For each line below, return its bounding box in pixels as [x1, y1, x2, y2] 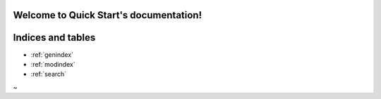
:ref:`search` [30, 70, 67, 79]
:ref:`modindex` [30, 60, 75, 68]
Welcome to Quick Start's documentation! [13, 9, 202, 21]
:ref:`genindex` [30, 50, 74, 59]
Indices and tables [13, 32, 96, 44]
